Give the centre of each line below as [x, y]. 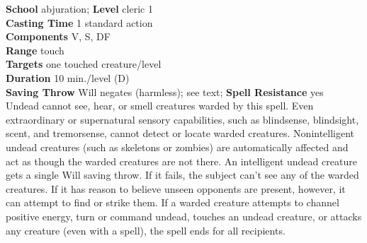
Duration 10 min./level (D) [68, 77]
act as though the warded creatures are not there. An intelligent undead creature [181, 161]
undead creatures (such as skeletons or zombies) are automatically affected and [177, 147]
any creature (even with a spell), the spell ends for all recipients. [146, 230]
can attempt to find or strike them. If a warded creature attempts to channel [173, 202]
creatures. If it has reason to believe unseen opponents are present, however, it [176, 188]
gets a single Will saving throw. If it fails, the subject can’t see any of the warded [182, 175]
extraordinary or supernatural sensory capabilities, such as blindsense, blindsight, [182, 119]
